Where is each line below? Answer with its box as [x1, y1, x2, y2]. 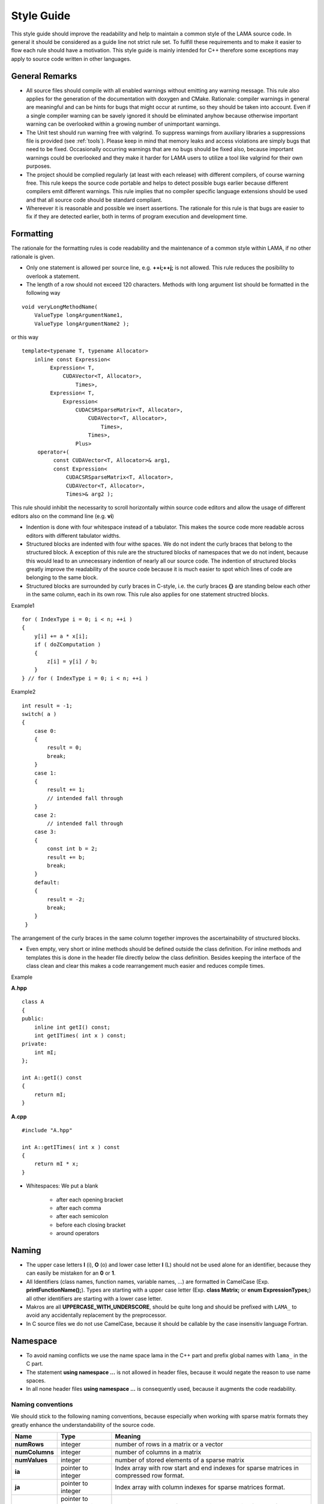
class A [22, 999, 44, 1005]
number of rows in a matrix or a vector [115, 1440, 223, 1449]
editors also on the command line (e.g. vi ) [11, 512, 114, 520]
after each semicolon [56, 1213, 109, 1220]
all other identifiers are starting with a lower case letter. [26, 1295, 163, 1302]
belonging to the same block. [26, 574, 98, 581]
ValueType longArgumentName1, [34, 312, 123, 319]
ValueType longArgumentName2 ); [34, 320, 130, 327]
